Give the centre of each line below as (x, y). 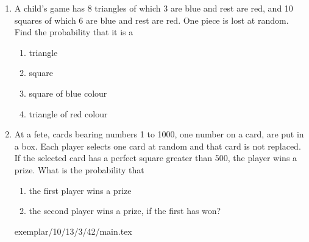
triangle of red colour (68, 113)
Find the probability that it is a (74, 32)
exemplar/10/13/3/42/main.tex (73, 231)
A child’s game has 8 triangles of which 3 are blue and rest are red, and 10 (154, 8)
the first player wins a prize (80, 190)
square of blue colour (68, 93)
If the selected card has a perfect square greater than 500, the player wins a (156, 158)
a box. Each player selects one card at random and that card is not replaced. (158, 146)
